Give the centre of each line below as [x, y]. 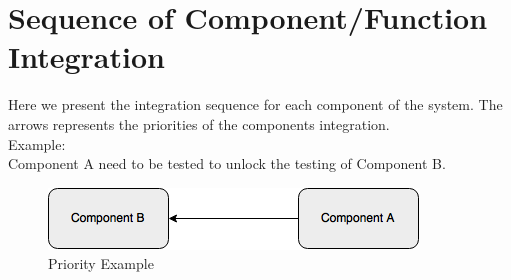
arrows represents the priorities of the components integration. [199, 123]
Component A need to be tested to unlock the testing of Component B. [227, 163]
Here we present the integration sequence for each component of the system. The [255, 104]
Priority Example [101, 263]
